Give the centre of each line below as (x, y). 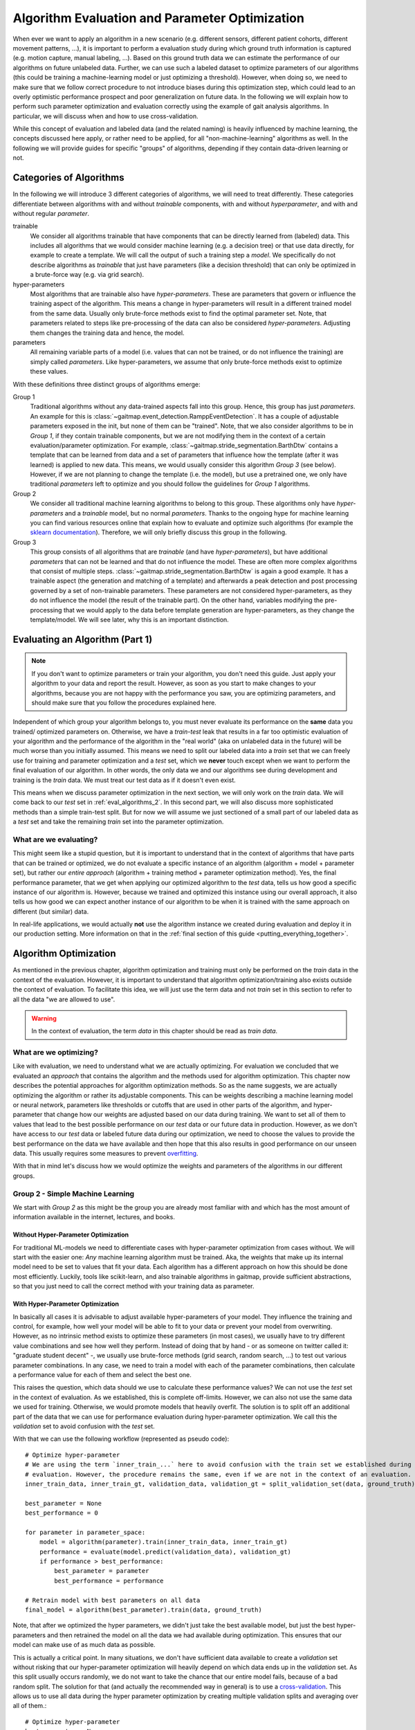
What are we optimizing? (55, 1053)
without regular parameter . (51, 213)
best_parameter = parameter (102, 1571)
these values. (49, 372)
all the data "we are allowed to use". (64, 999)
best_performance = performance (109, 1581)
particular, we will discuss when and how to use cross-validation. (105, 116)
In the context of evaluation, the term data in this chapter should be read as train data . (155, 1031)
